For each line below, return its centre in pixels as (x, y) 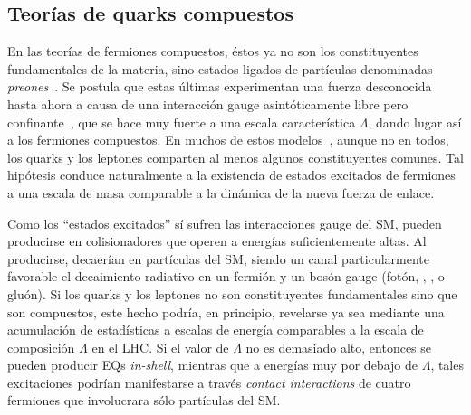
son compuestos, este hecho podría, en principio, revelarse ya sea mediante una (226, 311)
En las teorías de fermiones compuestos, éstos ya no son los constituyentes (213, 51)
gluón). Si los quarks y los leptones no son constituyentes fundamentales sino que (232, 293)
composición (41, 347)
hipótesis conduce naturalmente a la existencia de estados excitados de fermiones (231, 175)
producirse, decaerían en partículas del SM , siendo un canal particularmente (219, 258)
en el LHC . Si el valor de (160, 347)
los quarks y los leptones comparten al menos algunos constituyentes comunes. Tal (235, 157)
